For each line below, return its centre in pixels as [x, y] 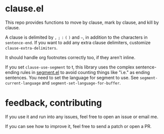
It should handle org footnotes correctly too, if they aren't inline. [70, 57]
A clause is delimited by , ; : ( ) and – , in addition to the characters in [76, 37]
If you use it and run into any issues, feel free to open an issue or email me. [82, 117]
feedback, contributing [54, 103]
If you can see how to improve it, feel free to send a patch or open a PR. [79, 126]
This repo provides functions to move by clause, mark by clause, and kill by [82, 22]
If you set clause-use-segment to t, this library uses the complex [70, 67]
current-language [23, 83]
